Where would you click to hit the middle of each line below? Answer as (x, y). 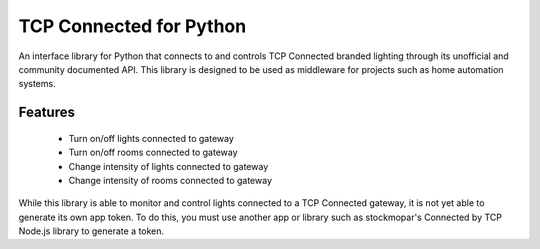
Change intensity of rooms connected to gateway (170, 180)
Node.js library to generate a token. (91, 231)
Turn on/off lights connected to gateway (151, 138)
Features (46, 112)
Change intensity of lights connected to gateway (168, 166)
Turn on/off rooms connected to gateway (153, 152)
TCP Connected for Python (132, 26)
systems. (37, 84)
